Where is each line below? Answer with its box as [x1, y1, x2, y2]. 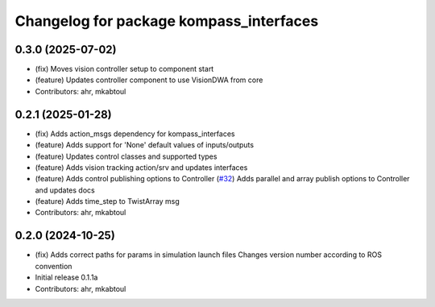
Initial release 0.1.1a [35, 272, 98, 282]
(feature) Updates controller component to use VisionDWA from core [35, 75, 263, 85]
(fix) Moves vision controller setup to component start [35, 64, 214, 74]
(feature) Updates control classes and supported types [35, 151, 217, 161]
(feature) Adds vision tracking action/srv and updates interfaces [35, 162, 248, 172]
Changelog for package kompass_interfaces [14, 12, 319, 30]
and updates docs [35, 185, 96, 195]
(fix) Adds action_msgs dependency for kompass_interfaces [35, 129, 235, 139]
